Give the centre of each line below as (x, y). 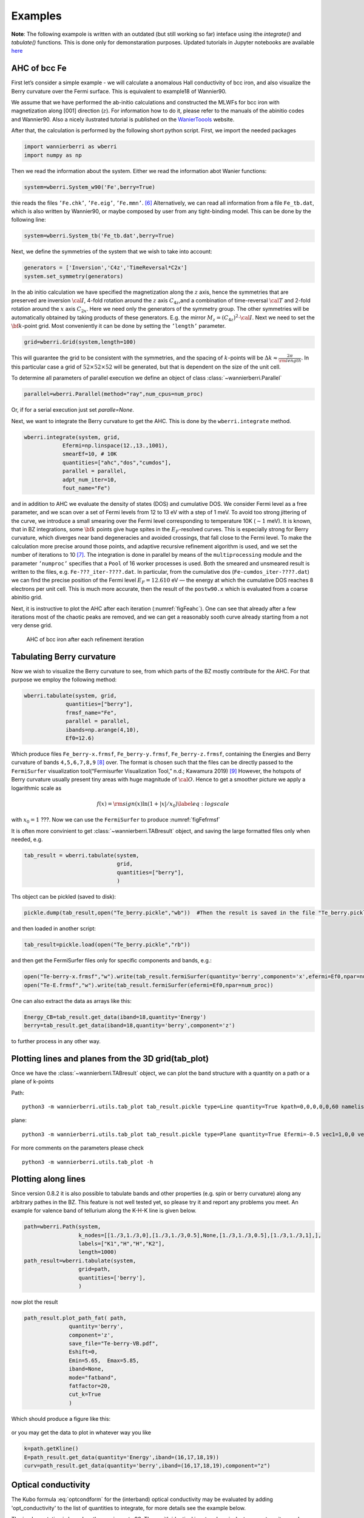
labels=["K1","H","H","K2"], (121, 1244)
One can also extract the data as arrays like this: (71, 1001)
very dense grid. (32, 625)
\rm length (290, 361)
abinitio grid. (27, 597)
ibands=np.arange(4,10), (103, 730)
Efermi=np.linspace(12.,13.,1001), (115, 445)
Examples (36, 16)
